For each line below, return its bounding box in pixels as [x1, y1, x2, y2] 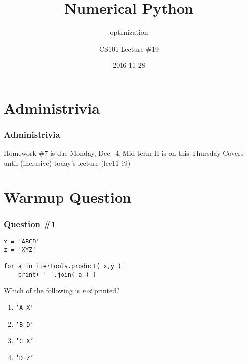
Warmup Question [4, 186, 131, 207]
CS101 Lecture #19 [99, 43, 159, 54]
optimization [110, 27, 148, 37]
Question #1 [4, 217, 56, 230]
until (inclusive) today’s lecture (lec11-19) [4, 157, 131, 168]
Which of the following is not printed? [4, 285, 120, 296]
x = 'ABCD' [4, 238, 40, 245]
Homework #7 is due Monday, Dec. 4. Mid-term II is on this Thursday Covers [4, 148, 244, 158]
